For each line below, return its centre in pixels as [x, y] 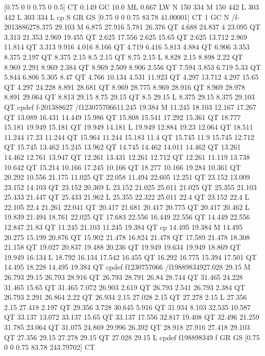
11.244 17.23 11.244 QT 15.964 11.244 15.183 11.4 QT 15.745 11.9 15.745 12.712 [129, 137]
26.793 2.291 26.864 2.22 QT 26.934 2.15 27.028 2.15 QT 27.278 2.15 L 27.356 [126, 297]
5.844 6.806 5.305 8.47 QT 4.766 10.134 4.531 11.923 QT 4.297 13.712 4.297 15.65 [131, 77]
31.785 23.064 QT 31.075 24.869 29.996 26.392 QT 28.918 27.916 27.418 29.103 [127, 327]
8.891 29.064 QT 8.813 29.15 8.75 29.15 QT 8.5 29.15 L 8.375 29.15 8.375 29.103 [129, 97]
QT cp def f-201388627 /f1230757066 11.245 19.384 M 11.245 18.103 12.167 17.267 [130, 106]
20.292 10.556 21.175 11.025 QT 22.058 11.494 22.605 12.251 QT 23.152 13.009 [127, 177]
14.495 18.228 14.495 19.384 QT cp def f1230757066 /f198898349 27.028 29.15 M [127, 267]
